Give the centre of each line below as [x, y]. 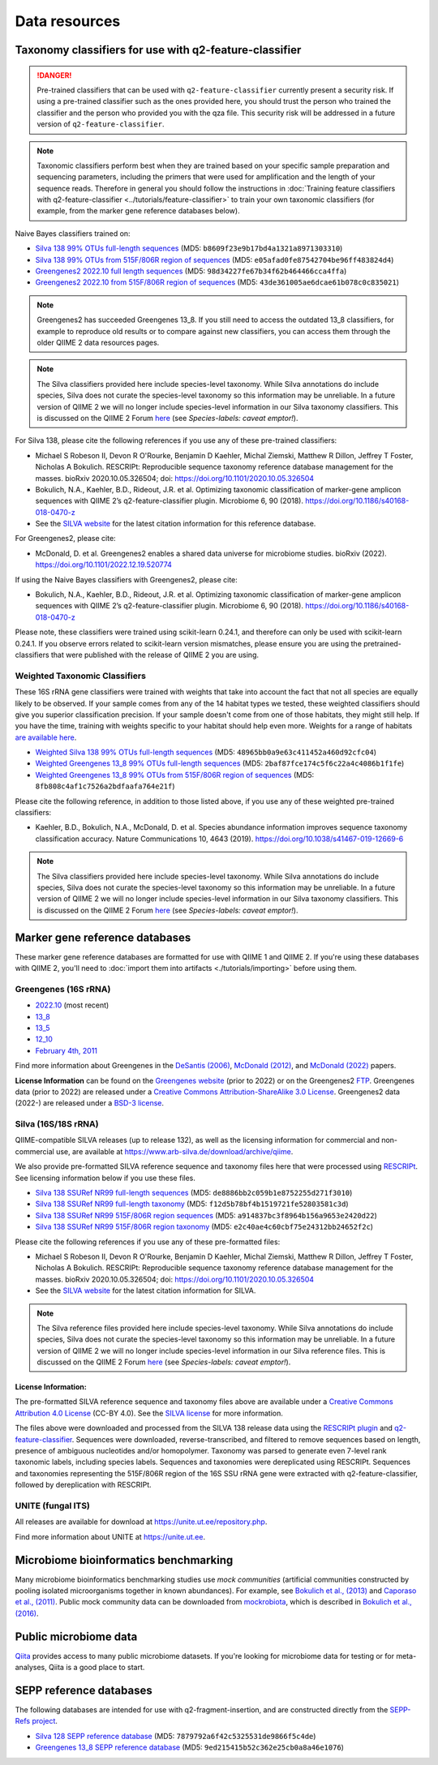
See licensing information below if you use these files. [105, 1178]
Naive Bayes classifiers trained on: [73, 233]
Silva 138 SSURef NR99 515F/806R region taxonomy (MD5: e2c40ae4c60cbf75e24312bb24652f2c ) [204, 1227]
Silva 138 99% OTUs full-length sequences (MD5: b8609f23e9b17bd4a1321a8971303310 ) [189, 248]
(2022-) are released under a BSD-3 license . [90, 1103]
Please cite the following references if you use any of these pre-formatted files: [148, 1242]
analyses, [31, 1668]
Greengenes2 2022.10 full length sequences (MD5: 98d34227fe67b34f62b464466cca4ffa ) [191, 271]
